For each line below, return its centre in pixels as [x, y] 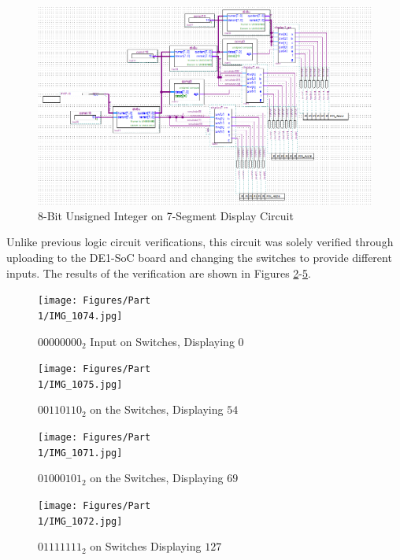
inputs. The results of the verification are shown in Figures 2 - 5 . [159, 273]
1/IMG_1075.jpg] [80, 384]
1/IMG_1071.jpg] [80, 453]
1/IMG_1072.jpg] [80, 521]
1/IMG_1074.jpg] [80, 316]
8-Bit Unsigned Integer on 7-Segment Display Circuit [166, 215]
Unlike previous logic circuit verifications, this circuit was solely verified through [200, 242]
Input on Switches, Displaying [162, 341]
